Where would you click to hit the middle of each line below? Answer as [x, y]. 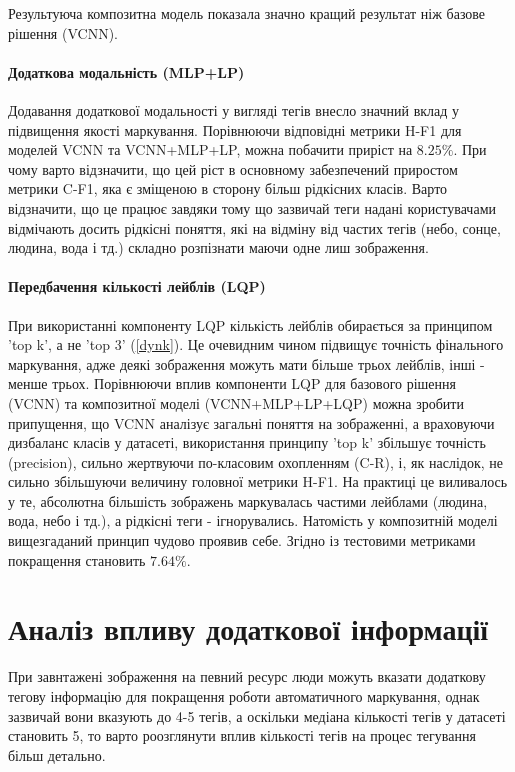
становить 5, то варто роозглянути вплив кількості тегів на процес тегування [242, 735]
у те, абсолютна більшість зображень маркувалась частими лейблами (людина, [248, 500]
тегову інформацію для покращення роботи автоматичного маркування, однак [244, 695]
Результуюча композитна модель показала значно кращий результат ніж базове [247, 13]
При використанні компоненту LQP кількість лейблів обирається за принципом [250, 324]
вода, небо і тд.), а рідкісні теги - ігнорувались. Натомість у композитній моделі [253, 520]
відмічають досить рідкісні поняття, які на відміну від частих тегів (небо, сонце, [254, 227]
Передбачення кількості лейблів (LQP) [137, 286]
